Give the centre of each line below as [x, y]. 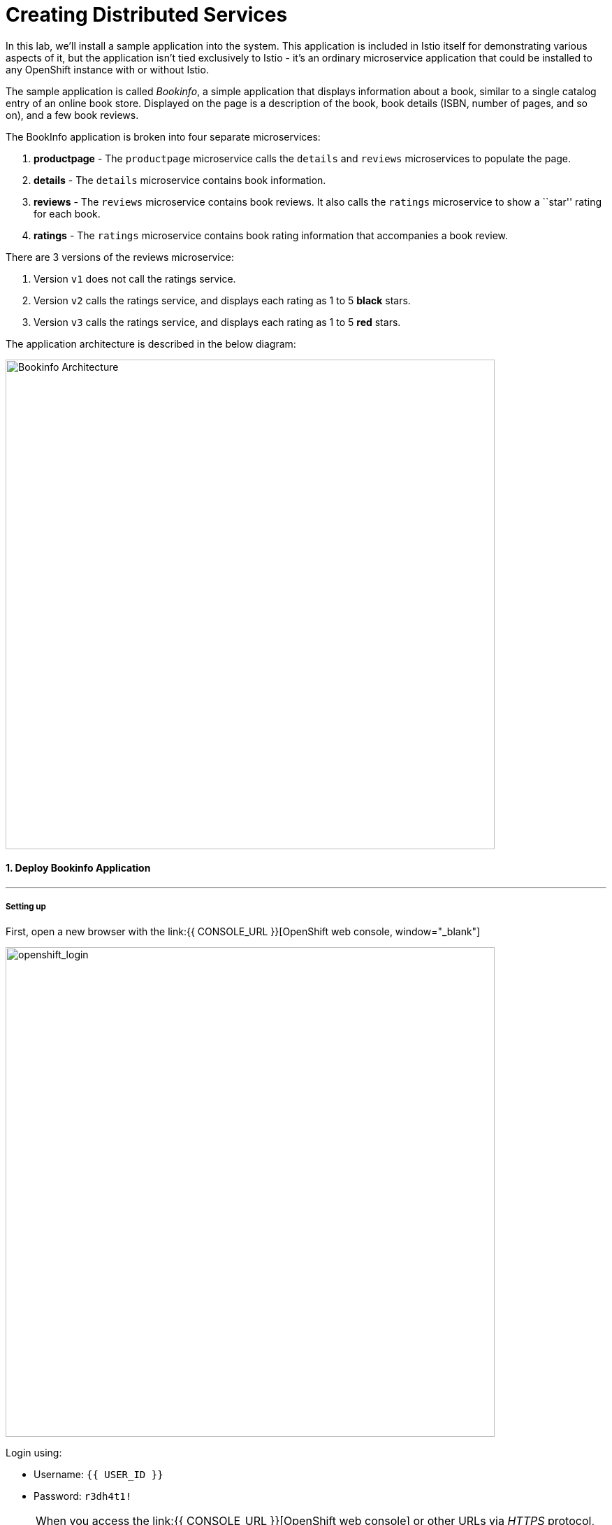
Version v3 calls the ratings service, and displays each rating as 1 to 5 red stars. [217, 322]
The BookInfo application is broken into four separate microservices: [163, 136]
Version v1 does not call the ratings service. [135, 278]
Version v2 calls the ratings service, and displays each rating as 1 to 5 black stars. [222, 300]
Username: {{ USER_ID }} [99, 1474]
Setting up [26, 907]
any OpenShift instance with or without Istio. [107, 69]
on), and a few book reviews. [72, 115]
